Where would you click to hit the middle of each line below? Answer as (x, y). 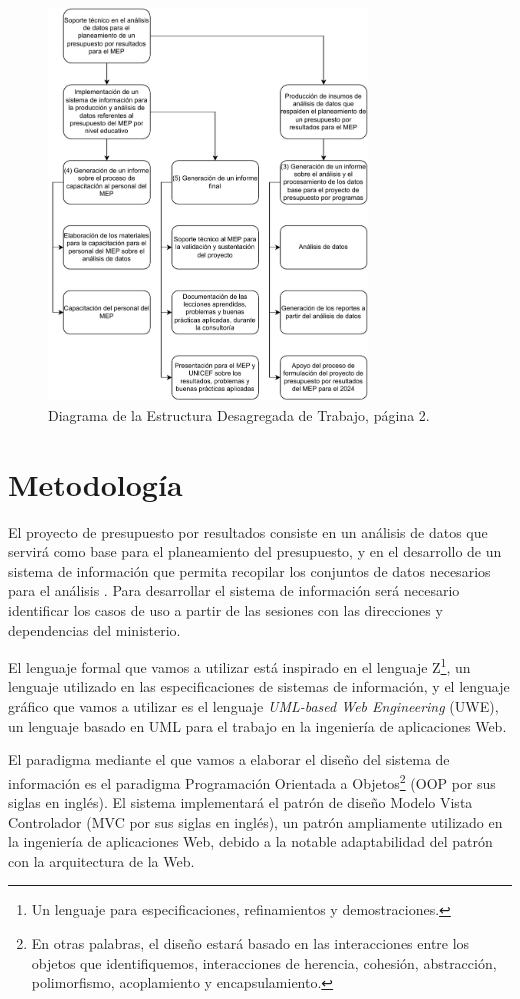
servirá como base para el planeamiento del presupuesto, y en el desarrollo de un (255, 551)
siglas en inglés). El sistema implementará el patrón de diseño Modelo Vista (240, 802)
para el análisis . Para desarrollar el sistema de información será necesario (234, 590)
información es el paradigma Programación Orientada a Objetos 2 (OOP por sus (252, 781)
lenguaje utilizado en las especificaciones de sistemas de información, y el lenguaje (259, 686)
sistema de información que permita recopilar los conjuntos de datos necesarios (249, 570)
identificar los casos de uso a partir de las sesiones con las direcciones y (225, 610)
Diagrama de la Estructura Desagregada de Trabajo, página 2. (239, 414)
